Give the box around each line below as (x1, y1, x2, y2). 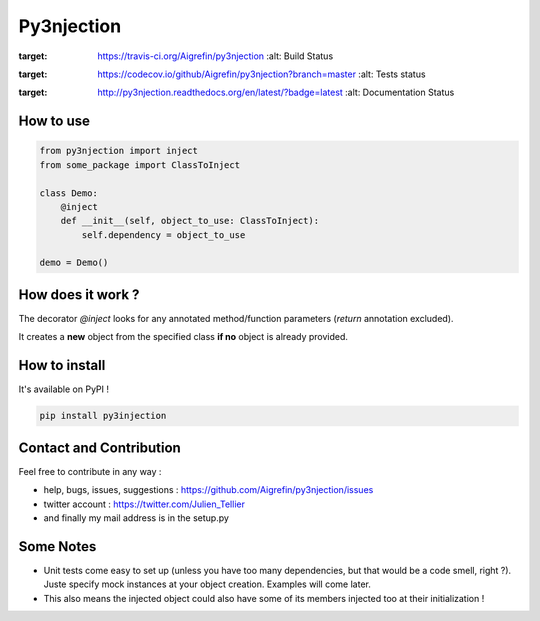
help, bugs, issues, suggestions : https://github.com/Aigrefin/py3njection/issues (43, 484, 374, 496)
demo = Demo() (39, 257, 109, 269)
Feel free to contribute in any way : (18, 465, 162, 477)
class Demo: (39, 187, 99, 199)
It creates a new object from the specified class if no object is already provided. (18, 331, 349, 343)
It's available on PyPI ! (18, 383, 110, 395)
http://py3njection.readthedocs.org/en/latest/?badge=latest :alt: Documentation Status (97, 86, 455, 99)
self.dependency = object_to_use (81, 229, 246, 240)
